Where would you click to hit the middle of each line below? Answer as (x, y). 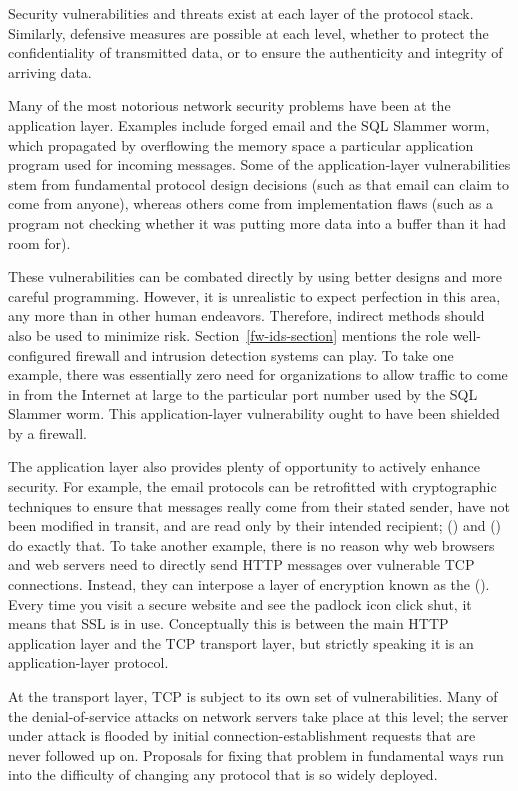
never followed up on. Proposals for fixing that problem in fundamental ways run (256, 754)
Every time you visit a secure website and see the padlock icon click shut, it (240, 603)
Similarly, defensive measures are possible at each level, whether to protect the (248, 32)
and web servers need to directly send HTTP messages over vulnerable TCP (241, 564)
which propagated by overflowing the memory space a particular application (241, 144)
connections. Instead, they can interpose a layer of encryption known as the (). (249, 584)
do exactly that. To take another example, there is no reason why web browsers (251, 544)
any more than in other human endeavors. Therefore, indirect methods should (246, 315)
